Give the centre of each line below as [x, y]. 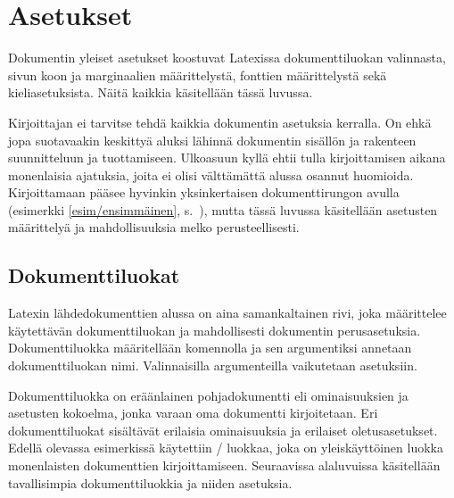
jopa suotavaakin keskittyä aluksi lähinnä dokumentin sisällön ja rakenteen [212, 140]
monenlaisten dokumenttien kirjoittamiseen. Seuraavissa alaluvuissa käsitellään [224, 465]
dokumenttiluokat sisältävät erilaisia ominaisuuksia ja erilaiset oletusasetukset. [223, 430]
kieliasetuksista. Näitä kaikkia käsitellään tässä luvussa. [161, 92]
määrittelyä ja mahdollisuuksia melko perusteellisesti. [154, 227]
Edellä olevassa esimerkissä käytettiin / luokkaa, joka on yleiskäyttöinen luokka [226, 448]
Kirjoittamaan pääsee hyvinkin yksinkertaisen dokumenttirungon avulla [204, 192]
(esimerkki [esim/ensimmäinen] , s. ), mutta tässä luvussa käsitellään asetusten [223, 209]
